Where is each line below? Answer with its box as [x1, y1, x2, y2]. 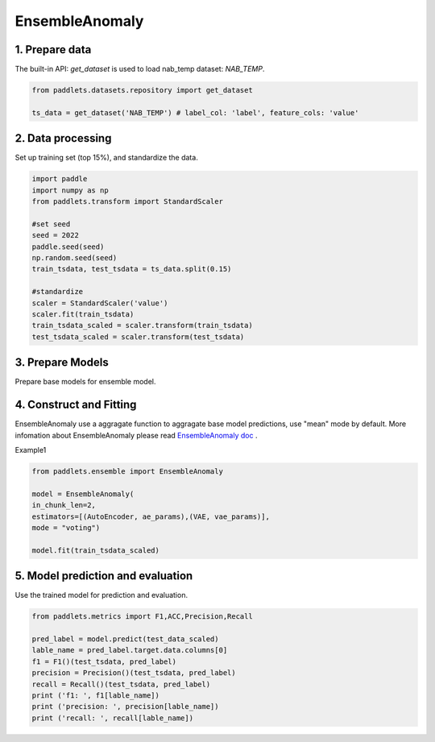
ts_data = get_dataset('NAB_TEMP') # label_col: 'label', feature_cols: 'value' [31, 108, 359, 117]
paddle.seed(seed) [31, 242, 105, 251]
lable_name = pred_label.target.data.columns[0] [31, 645, 228, 655]
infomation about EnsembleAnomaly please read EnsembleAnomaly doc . [14, 430, 258, 440]
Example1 [14, 445, 47, 454]
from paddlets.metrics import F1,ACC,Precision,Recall [31, 612, 253, 621]
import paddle [31, 174, 88, 184]
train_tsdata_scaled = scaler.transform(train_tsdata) [31, 321, 253, 330]
